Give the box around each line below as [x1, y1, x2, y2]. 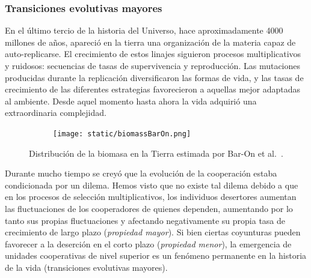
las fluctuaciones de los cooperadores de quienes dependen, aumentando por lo [5, 202, 293, 214]
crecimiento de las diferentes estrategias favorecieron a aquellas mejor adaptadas [5, 83, 301, 95]
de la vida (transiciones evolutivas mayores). [5, 261, 168, 273]
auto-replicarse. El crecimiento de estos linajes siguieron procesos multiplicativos [5, 47, 301, 60]
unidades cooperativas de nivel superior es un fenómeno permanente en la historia [5, 249, 307, 262]
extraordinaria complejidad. [5, 106, 106, 119]
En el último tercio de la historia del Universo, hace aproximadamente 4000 [5, 24, 283, 37]
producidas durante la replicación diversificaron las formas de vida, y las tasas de [5, 71, 304, 83]
